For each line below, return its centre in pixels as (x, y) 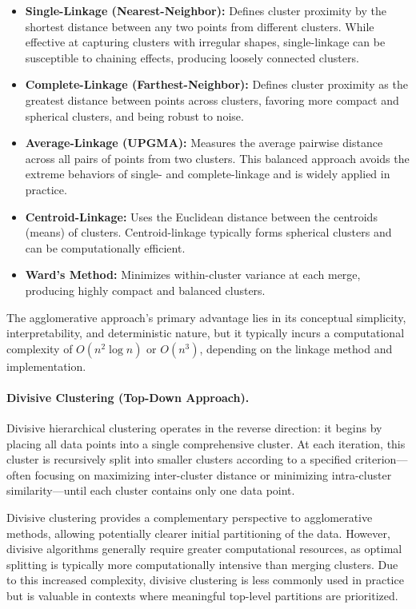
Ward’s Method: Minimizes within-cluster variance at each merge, (193, 275)
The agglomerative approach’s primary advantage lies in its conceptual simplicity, (206, 317)
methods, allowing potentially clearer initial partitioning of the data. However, (198, 533)
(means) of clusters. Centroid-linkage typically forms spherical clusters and (208, 232)
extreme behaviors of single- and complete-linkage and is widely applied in (208, 174)
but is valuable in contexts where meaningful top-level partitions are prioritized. (202, 596)
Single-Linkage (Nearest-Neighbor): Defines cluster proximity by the (206, 10)
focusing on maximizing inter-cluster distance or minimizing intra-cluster (213, 474)
